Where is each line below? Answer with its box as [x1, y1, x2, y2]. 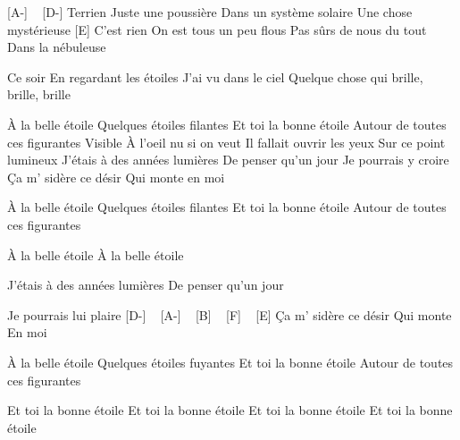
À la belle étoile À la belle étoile [7, 245, 184, 264]
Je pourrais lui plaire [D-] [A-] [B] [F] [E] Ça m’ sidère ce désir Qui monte [7, 305, 452, 324]
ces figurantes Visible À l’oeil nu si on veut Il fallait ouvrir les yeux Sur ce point [7, 132, 446, 151]
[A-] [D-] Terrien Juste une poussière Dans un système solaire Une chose [7, 3, 413, 21]
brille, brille [7, 85, 71, 104]
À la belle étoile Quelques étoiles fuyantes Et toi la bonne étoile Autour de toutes [7, 352, 454, 371]
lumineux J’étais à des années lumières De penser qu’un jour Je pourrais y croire [7, 150, 449, 169]
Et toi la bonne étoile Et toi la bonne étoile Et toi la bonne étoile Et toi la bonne [7, 401, 453, 419]
